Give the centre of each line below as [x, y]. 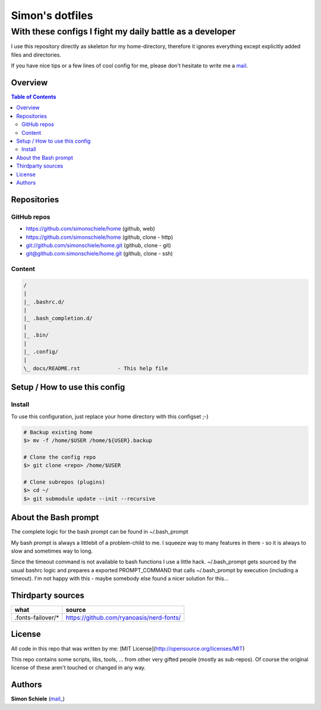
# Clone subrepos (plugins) [64, 482]
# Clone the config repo [60, 457]
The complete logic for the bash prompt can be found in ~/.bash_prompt [100, 532]
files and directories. [36, 55]
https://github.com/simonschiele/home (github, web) [91, 229]
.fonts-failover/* [37, 617]
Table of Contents [34, 97]
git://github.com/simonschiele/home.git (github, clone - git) [99, 245]
